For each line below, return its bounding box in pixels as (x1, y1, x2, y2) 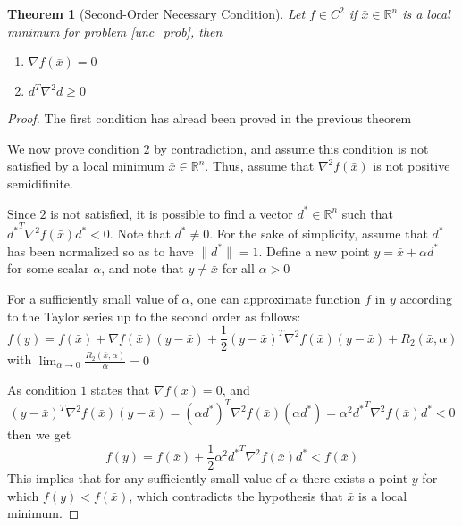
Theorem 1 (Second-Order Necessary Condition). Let (7, 4, 306, 22)
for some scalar (7, 259, 89, 278)
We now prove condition (7, 138, 139, 157)
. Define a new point (258, 241, 370, 260)
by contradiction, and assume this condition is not (154, 138, 429, 157)
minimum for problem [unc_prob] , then (7, 21, 223, 40)
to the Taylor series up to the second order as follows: (7, 306, 301, 325)
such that (341, 204, 394, 222)
